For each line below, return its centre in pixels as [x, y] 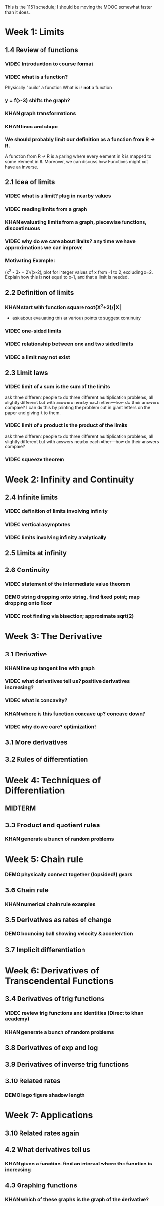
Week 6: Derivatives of [52, 970]
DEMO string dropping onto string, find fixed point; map [72, 597]
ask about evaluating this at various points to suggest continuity [76, 318]
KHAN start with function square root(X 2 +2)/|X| [63, 307]
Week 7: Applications [49, 1115]
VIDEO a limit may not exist [38, 357]
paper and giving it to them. [33, 413]
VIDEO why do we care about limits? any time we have [70, 241]
